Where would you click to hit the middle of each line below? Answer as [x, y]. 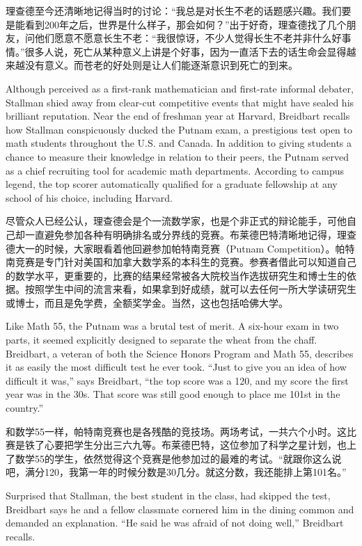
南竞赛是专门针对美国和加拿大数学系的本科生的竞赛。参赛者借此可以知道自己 [181, 262]
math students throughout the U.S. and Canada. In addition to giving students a [179, 143]
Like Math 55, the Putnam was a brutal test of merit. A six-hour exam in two [172, 326]
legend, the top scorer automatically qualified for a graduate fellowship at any [172, 184]
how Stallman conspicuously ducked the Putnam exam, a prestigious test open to [179, 129]
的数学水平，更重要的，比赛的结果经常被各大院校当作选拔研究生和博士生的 [176, 275]
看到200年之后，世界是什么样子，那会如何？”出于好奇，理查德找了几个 [186, 24]
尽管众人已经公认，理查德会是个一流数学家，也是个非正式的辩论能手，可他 [176, 221]
